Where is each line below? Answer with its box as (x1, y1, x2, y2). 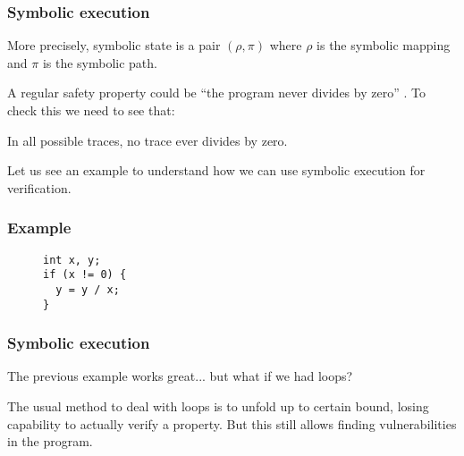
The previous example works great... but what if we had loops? (7, 367, 353, 385)
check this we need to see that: (7, 101, 175, 119)
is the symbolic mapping (316, 36, 451, 55)
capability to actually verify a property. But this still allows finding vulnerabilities (7, 414, 457, 433)
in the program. (7, 432, 93, 451)
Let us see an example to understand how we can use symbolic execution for (7, 161, 426, 180)
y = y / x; (55, 283, 120, 296)
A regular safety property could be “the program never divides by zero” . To (7, 83, 426, 102)
